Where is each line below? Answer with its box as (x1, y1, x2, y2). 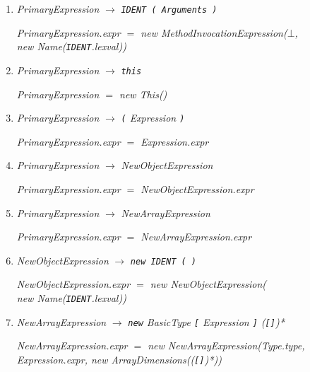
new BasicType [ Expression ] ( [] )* (128, 314, 285, 329)
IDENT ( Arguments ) (121, 5, 217, 15)
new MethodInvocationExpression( (141, 25, 287, 40)
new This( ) (119, 86, 167, 101)
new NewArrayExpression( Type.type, (148, 338, 305, 353)
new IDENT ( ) (130, 256, 196, 267)
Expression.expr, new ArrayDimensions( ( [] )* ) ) (16, 351, 222, 366)
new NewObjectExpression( (150, 277, 267, 291)
